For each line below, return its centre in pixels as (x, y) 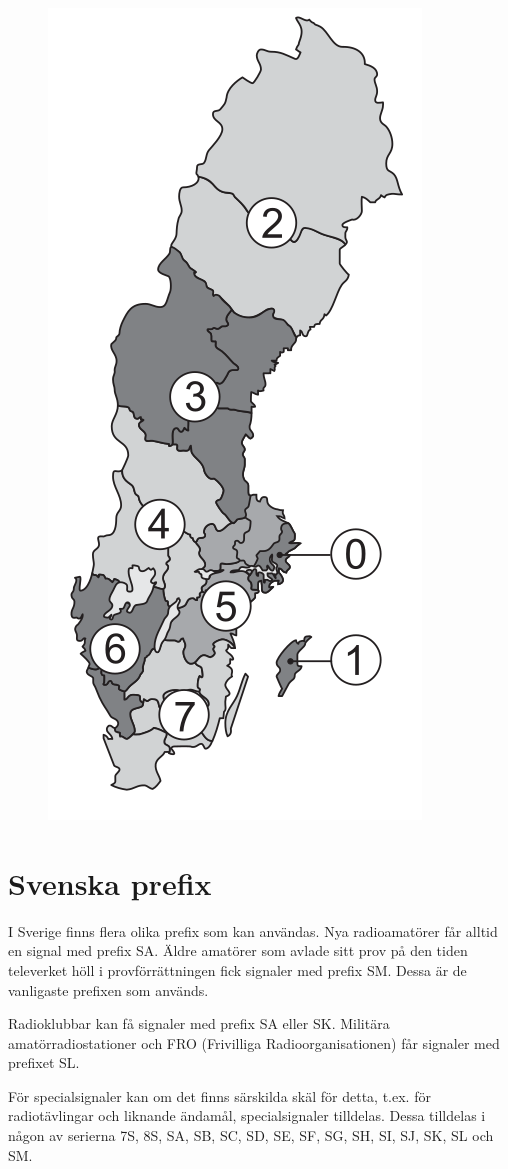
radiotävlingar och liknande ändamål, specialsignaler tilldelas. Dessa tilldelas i (247, 1115)
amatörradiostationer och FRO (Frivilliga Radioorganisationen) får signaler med (254, 1042)
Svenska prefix (110, 882)
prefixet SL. (44, 1062)
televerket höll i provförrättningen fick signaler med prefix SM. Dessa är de (237, 969)
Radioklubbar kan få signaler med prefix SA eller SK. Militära (199, 1023)
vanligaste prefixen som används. (108, 989)
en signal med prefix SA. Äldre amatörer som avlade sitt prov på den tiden (238, 950)
